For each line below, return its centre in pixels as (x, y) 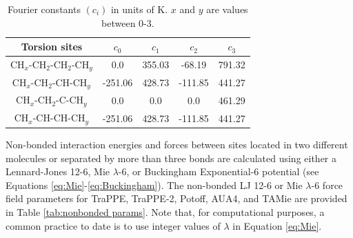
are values (227, 9)
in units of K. (139, 9)
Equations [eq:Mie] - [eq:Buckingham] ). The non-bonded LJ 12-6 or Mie (154, 185)
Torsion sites (52, 47)
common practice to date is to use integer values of (113, 225)
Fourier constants (44, 9)
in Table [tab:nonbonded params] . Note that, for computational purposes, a (165, 212)
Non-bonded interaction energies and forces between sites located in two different (177, 145)
